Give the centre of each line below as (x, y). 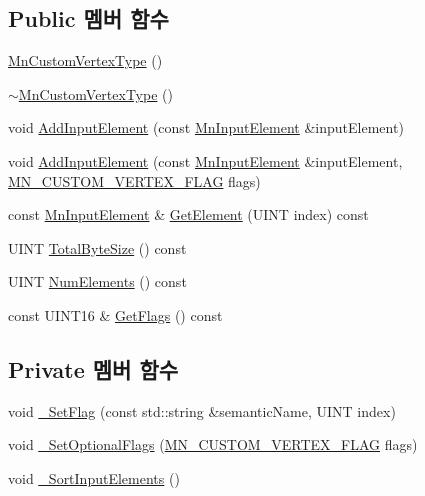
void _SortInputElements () (94, 477)
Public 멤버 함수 (88, 18)
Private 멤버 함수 (93, 368)
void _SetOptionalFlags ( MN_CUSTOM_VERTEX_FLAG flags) (213, 444)
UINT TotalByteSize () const (97, 247)
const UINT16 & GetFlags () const (115, 314)
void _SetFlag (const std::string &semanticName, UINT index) (202, 410)
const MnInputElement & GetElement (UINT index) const (188, 214)
